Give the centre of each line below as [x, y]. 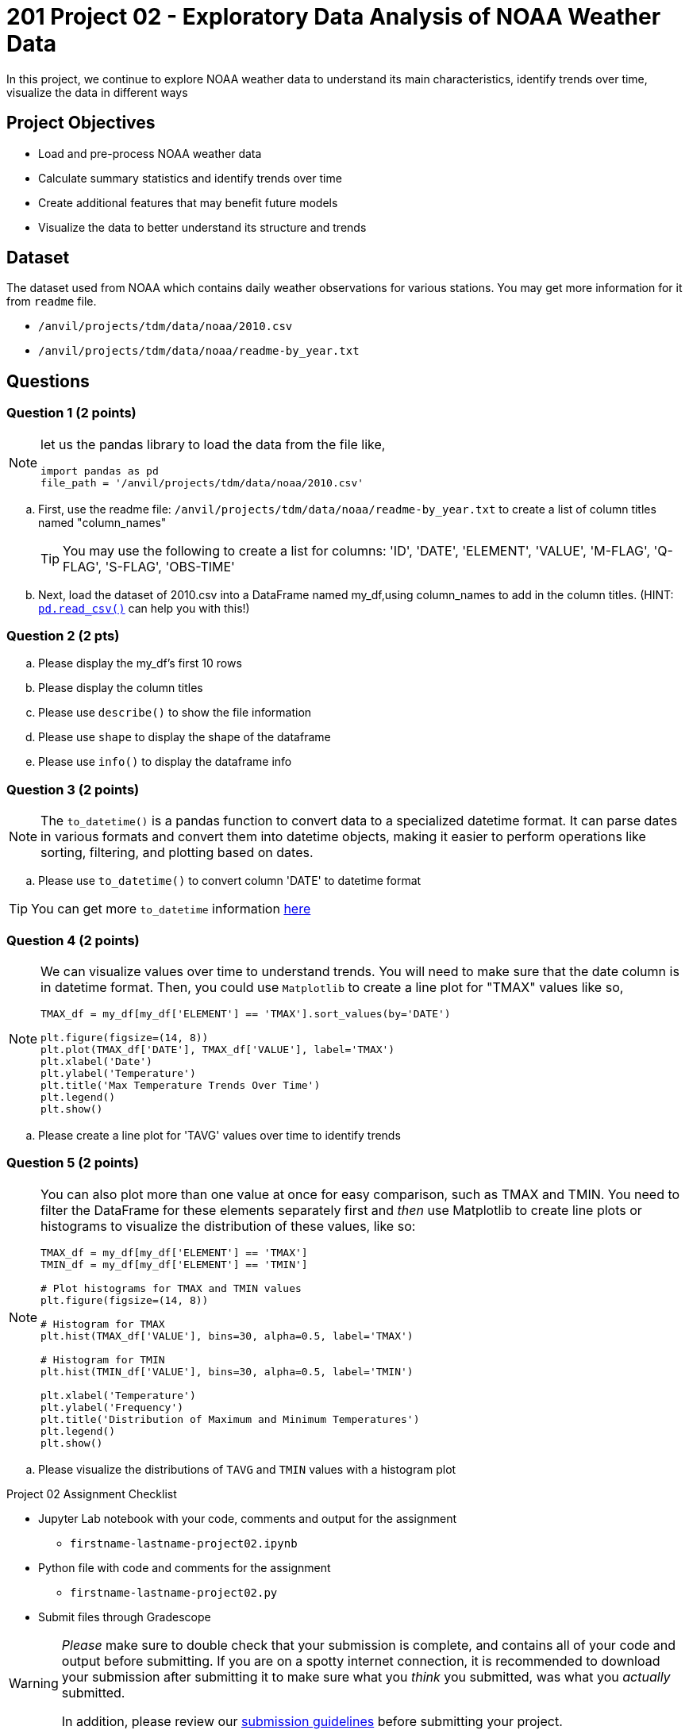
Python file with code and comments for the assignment [185, 1567]
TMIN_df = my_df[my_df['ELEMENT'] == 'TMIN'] [174, 1264]
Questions [48, 381]
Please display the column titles [121, 688]
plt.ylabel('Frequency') [112, 1407]
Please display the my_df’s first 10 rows [140, 663]
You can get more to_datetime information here [171, 909]
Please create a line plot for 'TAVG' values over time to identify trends [219, 1135]
